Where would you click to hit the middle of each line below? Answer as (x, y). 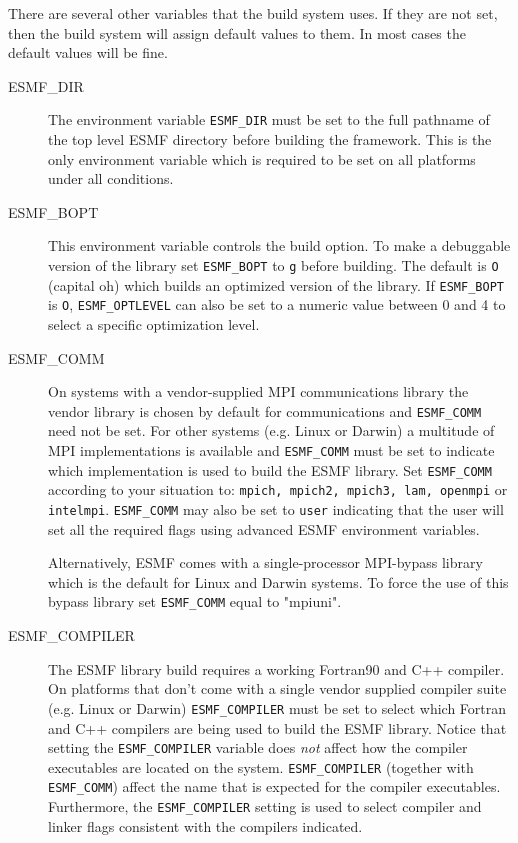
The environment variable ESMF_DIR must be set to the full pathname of (269, 119)
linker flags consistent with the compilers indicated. (205, 825)
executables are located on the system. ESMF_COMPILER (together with (261, 766)
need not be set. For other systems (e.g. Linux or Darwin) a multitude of (271, 430)
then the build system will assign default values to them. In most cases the (237, 32)
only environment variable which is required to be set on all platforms (262, 158)
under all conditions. (111, 178)
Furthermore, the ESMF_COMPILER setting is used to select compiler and (265, 806)
